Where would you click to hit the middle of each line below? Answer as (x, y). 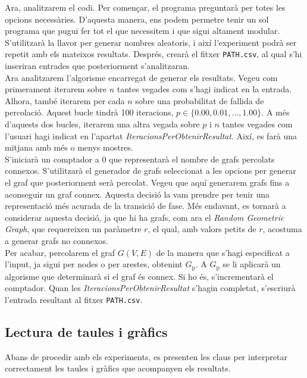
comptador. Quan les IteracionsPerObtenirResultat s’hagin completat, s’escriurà (150, 288)
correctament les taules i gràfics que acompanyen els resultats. (118, 368)
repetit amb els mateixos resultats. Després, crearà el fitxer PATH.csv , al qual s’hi (153, 54)
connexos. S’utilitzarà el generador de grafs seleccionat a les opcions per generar (151, 171)
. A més (275, 112)
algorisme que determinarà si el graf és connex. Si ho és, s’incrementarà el (139, 276)
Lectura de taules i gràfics (86, 331)
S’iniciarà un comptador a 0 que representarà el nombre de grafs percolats (140, 159)
